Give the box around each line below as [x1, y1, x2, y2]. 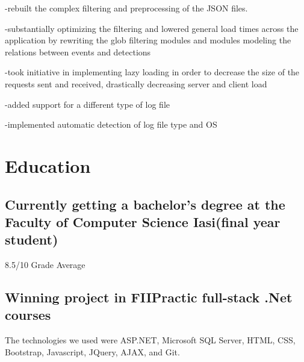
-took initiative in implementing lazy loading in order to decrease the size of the [5, 66, 300, 78]
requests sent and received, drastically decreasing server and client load [5, 77, 267, 90]
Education [5, 153, 91, 178]
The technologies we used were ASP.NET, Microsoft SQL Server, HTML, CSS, [5, 334, 296, 346]
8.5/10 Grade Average [5, 258, 85, 271]
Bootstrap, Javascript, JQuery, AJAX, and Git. [5, 345, 180, 358]
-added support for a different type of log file [5, 98, 170, 110]
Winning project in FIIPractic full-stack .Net [5, 288, 293, 307]
